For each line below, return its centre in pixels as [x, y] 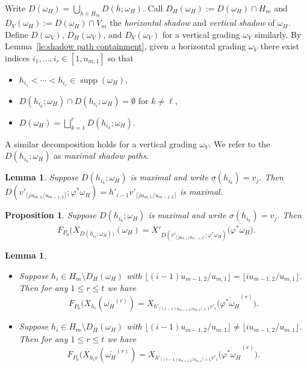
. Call [153, 8]
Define [17, 34]
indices [17, 57]
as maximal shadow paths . [101, 155]
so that [121, 57]
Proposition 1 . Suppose [51, 215]
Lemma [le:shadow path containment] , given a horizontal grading [126, 46]
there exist [280, 46]
